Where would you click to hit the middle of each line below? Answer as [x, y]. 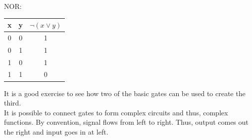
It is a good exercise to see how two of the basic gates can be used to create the [125, 93]
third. [13, 103]
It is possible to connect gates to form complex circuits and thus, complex [116, 112]
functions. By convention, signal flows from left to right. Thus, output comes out [126, 122]
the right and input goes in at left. [56, 131]
